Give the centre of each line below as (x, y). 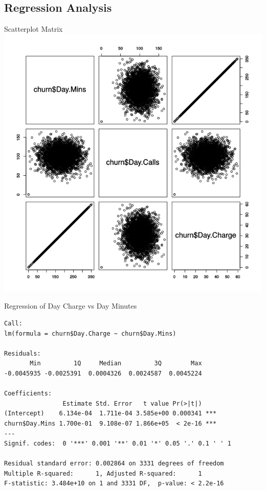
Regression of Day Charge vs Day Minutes (71, 306)
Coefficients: (28, 394)
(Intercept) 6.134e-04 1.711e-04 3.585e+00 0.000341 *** (110, 414)
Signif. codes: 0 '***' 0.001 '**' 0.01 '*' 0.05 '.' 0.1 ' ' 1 (118, 444)
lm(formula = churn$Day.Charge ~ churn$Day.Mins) (90, 333)
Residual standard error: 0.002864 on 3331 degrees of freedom (114, 464)
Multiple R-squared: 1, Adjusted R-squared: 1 (103, 473)
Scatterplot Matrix (34, 29)
